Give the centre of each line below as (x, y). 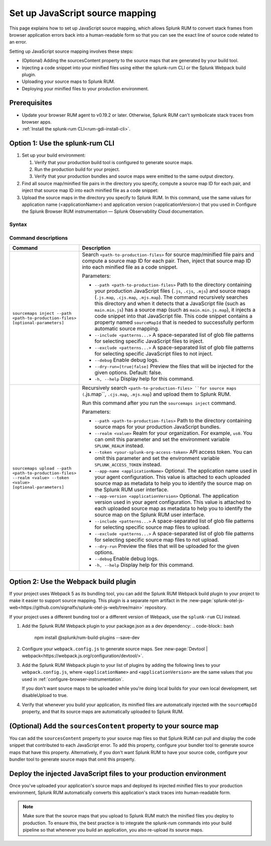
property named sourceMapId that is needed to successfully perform (174, 322)
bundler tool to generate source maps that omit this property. (72, 759)
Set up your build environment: (54, 155)
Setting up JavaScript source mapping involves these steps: (71, 51)
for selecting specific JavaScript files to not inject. (154, 354)
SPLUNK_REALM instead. (119, 446)
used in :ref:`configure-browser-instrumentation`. (73, 679)
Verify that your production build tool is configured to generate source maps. (114, 162)
